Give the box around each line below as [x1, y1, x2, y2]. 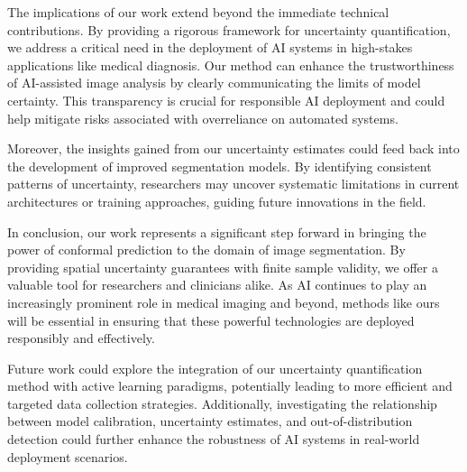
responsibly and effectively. [7, 329, 155, 347]
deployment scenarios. [7, 447, 128, 466]
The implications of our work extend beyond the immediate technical [7, 3, 389, 21]
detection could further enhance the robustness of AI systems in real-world [7, 430, 420, 449]
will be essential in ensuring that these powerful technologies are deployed [7, 310, 415, 329]
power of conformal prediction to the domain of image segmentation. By [7, 240, 406, 259]
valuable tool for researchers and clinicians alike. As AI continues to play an [7, 275, 427, 294]
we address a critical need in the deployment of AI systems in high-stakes [7, 38, 413, 57]
